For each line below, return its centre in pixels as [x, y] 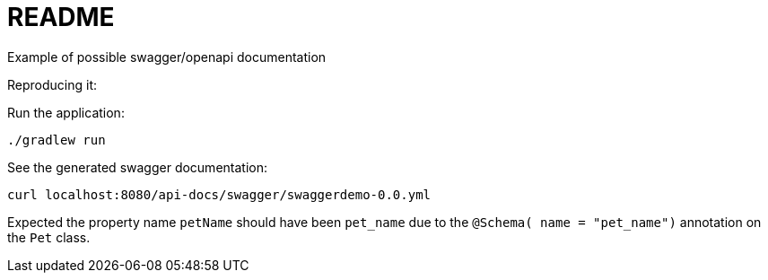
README [61, 17]
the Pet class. [49, 237]
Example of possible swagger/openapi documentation [167, 57]
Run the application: [66, 112]
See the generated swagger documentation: [138, 167]
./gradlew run [57, 140]
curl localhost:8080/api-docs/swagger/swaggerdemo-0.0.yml [219, 194]
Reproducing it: [52, 84]
